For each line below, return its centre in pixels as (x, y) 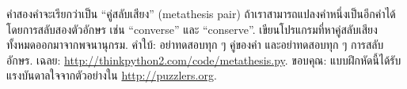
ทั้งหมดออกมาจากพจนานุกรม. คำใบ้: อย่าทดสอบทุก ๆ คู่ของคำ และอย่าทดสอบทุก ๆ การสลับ (195, 44)
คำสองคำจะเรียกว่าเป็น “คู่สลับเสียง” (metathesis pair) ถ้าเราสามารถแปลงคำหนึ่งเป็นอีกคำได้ (201, 13)
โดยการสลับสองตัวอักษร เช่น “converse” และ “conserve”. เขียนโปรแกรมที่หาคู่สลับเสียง (192, 29)
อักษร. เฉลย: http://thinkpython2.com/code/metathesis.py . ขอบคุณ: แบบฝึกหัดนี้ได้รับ (204, 59)
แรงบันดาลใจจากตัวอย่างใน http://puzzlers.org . (112, 75)
